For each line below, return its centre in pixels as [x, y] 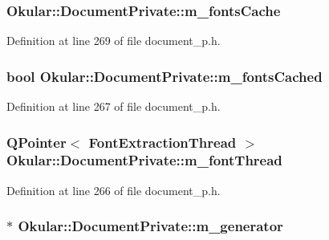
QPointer [37, 142]
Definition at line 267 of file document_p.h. [114, 106]
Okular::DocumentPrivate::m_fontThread [144, 160]
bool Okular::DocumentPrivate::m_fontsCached [164, 76]
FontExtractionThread [162, 142]
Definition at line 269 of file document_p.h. [114, 41]
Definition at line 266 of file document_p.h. [114, 190]
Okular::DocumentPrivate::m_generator [150, 226]
